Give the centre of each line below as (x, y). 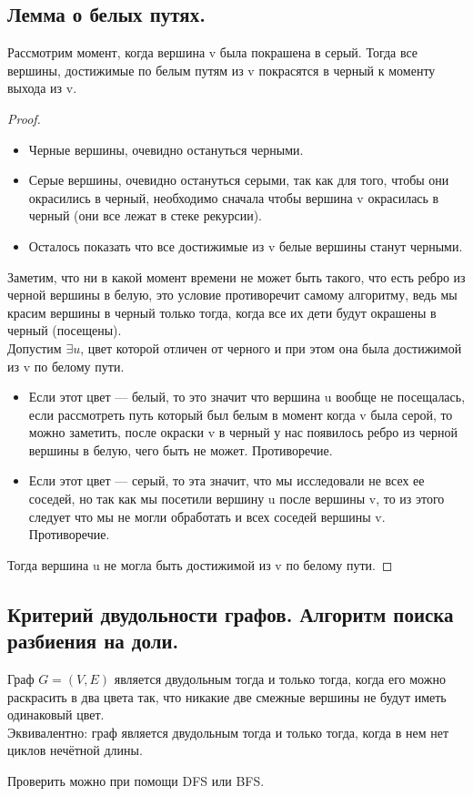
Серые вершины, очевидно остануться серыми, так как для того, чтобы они (239, 180)
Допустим (35, 347)
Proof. (24, 118)
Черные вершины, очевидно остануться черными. (166, 149)
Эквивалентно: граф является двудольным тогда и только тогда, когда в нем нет (228, 732)
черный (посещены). (65, 330)
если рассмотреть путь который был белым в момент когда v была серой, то (241, 414)
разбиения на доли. (93, 641)
